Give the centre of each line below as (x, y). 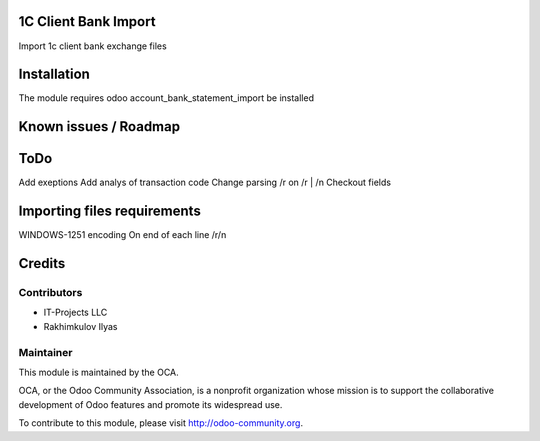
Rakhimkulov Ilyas (80, 326)
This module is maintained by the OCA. (98, 372)
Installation (54, 74)
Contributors (50, 293)
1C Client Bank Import (87, 21)
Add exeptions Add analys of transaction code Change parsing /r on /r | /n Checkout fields (205, 182)
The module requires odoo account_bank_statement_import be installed (166, 98)
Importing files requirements (110, 211)
